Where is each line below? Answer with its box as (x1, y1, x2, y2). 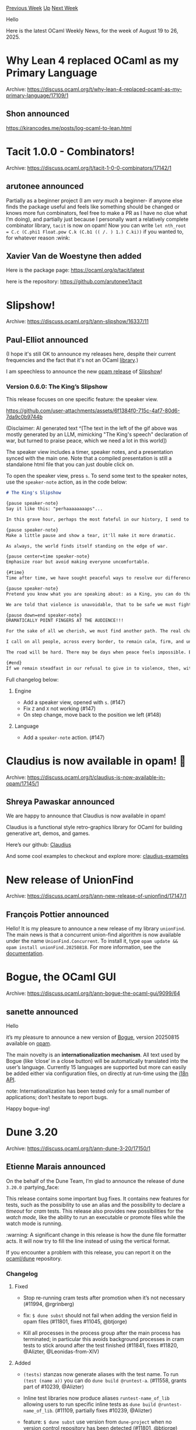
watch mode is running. (6, 1220, 63, 1227)
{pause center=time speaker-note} (6, 553, 90, 560)
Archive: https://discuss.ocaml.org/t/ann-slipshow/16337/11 (6, 318, 149, 325)
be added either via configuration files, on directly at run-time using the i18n (6, 1070, 188, 1077)
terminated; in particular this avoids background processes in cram (23, 1336, 185, 1343)
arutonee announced (6, 182, 84, 191)
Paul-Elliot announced (6, 335, 89, 345)
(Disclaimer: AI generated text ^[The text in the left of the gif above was (6, 425, 178, 432)
